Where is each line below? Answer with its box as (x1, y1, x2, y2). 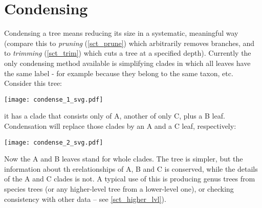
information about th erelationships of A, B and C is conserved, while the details (4, 163, 258, 174)
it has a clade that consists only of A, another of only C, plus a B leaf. (4, 110, 225, 121)
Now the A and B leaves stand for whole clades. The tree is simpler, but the (4, 153, 243, 164)
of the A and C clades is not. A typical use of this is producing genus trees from (4, 173, 255, 184)
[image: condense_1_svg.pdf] (4, 96, 103, 103)
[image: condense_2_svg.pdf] (4, 138, 103, 146)
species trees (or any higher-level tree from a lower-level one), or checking (4, 183, 234, 194)
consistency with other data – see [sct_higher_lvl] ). (4, 193, 166, 204)
